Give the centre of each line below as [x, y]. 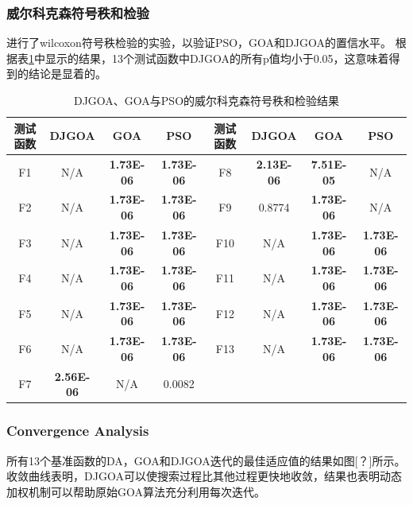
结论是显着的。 [67, 74]
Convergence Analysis [78, 431]
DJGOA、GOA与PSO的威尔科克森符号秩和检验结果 [206, 100]
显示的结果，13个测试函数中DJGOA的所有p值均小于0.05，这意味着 [217, 58]
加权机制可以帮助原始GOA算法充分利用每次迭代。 [136, 491]
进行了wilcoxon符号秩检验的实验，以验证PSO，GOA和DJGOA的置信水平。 [199, 43]
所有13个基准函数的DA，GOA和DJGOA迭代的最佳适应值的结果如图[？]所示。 [206, 460]
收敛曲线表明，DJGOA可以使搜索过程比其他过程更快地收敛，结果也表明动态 [204, 476]
